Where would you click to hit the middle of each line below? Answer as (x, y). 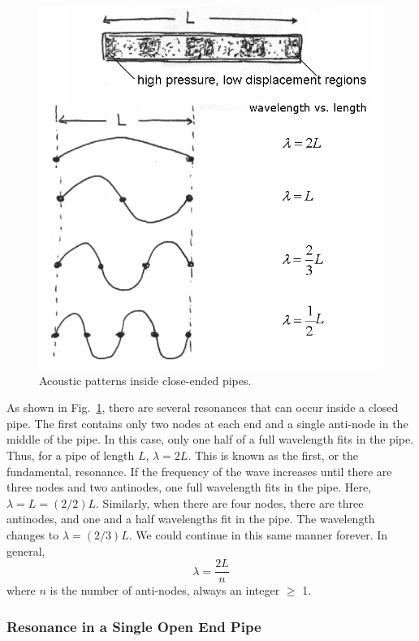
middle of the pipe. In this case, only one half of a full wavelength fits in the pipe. (210, 439)
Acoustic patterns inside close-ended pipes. (145, 380)
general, (26, 550)
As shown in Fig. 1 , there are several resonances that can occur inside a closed (203, 407)
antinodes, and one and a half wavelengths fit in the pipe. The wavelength (191, 519)
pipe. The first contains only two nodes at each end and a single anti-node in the (207, 423)
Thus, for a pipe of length (71, 455)
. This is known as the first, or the (273, 455)
